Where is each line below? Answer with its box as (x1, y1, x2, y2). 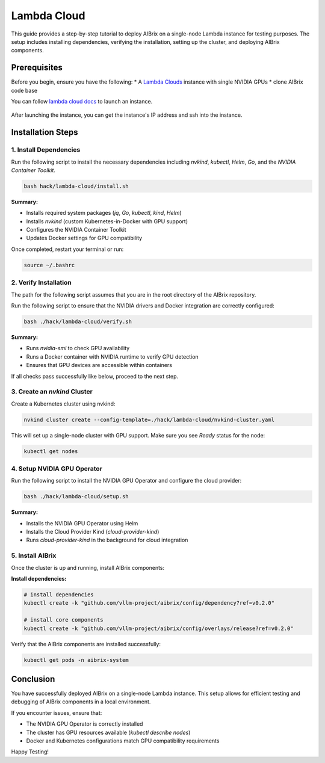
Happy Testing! (11, 748, 49, 755)
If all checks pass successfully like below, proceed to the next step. (11, 372, 179, 380)
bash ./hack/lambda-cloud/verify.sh (23, 318, 132, 325)
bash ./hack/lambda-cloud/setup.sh (23, 493, 129, 500)
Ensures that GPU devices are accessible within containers (26, 362, 173, 369)
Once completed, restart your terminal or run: (11, 246, 124, 253)
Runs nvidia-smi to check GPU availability (26, 345, 130, 352)
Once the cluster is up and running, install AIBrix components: (11, 564, 165, 571)
